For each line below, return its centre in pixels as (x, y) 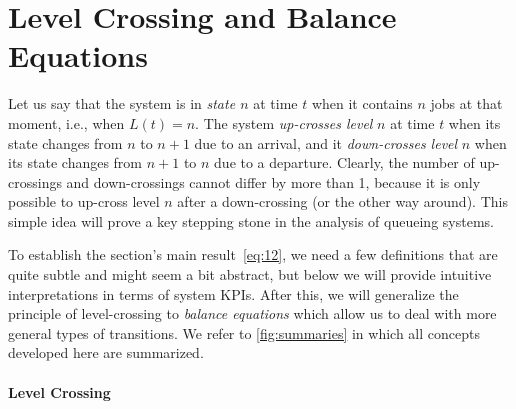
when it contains (362, 103)
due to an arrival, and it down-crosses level (326, 142)
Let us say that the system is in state (122, 103)
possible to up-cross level (84, 201)
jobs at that (466, 103)
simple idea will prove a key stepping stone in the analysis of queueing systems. (251, 220)
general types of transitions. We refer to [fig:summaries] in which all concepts (244, 332)
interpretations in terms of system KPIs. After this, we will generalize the (233, 293)
